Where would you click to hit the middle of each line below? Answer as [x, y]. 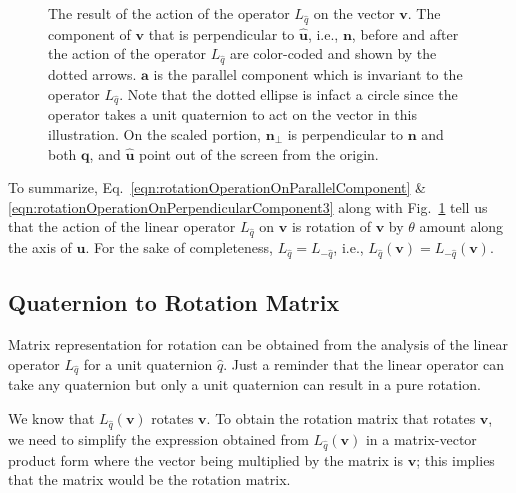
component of [89, 33]
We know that [51, 418]
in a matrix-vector [421, 438]
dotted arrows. [92, 74]
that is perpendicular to [221, 33]
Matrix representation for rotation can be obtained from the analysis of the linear [258, 344]
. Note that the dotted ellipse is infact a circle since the [288, 93]
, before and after [405, 33]
